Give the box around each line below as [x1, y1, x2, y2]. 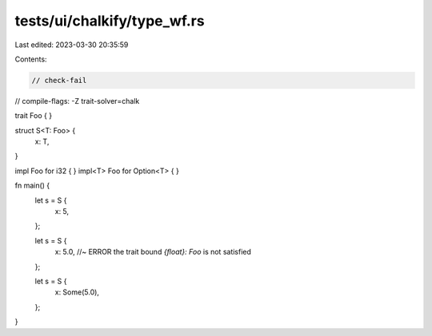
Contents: [14, 54, 47, 64]
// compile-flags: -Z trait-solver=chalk [14, 96, 140, 105]
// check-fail [31, 76, 87, 85]
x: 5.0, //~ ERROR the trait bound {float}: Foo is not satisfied [54, 247, 252, 257]
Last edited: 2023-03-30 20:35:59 [14, 40, 129, 49]
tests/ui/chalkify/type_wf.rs [14, 12, 205, 30]
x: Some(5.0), [54, 287, 100, 297]
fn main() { [14, 180, 50, 191]
